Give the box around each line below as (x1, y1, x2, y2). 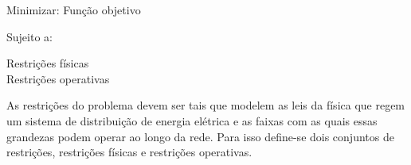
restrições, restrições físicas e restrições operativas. (6, 144, 252, 160)
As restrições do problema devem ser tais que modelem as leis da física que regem (6, 97, 405, 113)
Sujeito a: (6, 28, 53, 44)
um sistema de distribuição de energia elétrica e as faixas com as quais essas (6, 112, 378, 129)
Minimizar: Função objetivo (6, 2, 141, 17)
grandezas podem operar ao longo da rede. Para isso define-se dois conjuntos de (6, 128, 394, 144)
